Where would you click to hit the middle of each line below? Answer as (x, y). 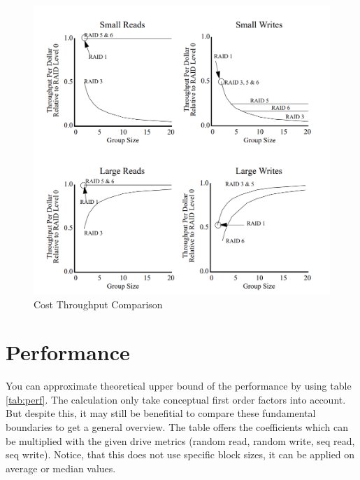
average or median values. (61, 468)
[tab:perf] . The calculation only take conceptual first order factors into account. (176, 399)
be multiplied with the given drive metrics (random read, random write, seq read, (180, 440)
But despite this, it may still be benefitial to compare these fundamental (161, 413)
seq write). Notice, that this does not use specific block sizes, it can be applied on (180, 454)
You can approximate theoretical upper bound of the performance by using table (179, 386)
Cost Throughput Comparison (98, 304)
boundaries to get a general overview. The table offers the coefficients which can (177, 427)
